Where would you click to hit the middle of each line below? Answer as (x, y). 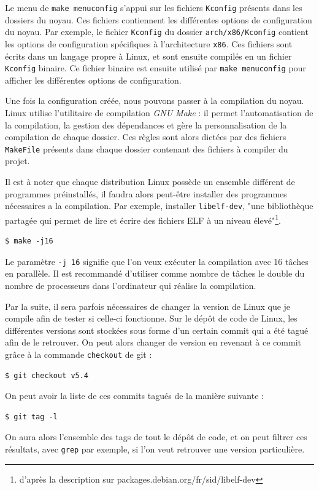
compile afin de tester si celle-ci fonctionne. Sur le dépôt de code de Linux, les (151, 318)
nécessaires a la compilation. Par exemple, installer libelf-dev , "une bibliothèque (159, 206)
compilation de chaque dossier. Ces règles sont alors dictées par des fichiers (146, 137)
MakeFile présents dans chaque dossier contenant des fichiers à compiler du (147, 148)
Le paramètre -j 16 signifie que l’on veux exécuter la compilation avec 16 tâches (157, 261)
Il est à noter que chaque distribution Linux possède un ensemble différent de (150, 182)
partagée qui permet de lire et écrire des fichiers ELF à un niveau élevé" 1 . (143, 219)
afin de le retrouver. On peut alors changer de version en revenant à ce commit (153, 342)
